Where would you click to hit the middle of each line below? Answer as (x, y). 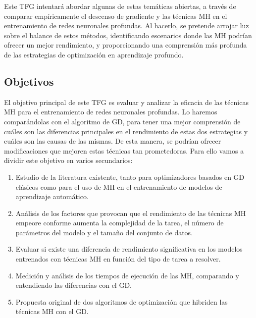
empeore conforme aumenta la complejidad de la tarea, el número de (120, 223)
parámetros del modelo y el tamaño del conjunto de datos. (104, 232)
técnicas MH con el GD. (52, 311)
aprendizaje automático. (52, 196)
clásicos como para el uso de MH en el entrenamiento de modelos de (119, 186)
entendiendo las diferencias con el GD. (74, 285)
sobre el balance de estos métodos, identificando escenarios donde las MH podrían (128, 35)
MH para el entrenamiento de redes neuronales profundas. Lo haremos (111, 112)
